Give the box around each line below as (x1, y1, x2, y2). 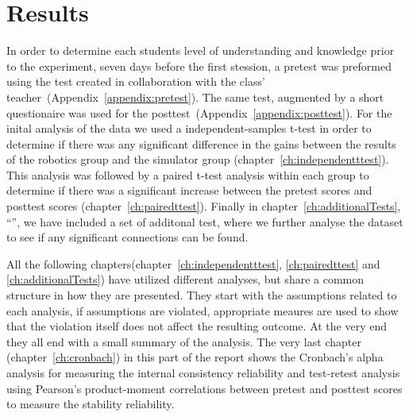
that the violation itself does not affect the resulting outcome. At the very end (6, 318, 388, 334)
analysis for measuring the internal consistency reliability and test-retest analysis (6, 365, 400, 380)
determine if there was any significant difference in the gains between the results (6, 135, 396, 152)
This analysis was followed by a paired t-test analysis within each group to (6, 166, 369, 183)
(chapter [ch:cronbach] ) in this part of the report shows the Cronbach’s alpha (6, 349, 384, 365)
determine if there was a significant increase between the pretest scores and (6, 182, 372, 199)
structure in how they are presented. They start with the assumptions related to (6, 287, 397, 303)
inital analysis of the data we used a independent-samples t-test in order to (6, 120, 372, 137)
